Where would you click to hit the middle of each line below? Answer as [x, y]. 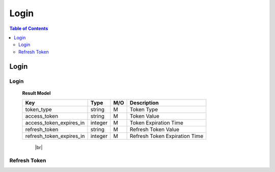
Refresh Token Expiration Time [167, 136]
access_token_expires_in [55, 123]
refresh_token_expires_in [55, 136]
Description [144, 103]
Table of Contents [29, 28]
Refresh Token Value [155, 129]
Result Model [36, 93]
